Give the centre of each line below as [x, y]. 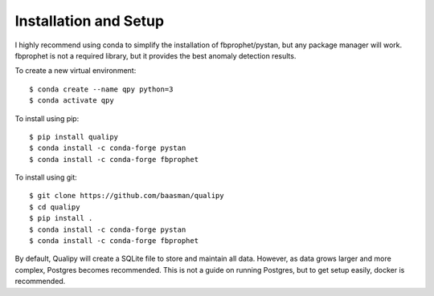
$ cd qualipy [55, 207]
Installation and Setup [90, 21]
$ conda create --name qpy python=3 [101, 89]
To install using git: [46, 177]
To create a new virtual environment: [76, 71]
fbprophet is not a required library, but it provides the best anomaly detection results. [156, 55]
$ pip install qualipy [74, 137]
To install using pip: [47, 118]
